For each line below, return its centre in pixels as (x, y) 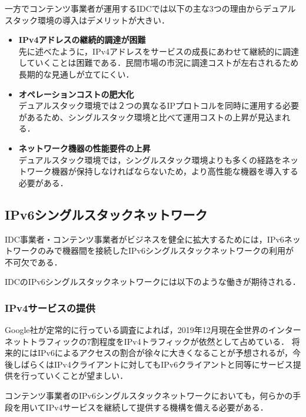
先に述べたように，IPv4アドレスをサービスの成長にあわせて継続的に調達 (159, 51)
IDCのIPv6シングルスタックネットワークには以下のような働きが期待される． (153, 282)
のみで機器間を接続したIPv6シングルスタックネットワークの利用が (165, 250)
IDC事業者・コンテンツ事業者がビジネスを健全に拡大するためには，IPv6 (144, 239)
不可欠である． (34, 262)
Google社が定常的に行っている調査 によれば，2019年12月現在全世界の (137, 330)
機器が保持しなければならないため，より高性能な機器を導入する (175, 171)
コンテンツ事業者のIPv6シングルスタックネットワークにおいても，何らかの (149, 396)
